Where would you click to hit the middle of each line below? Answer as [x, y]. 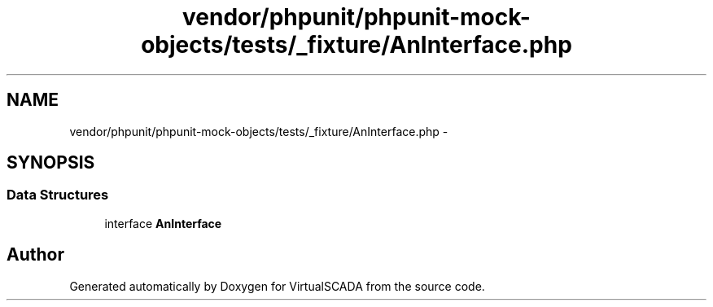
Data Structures [58, 195]
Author [35, 255]
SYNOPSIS [51, 163]
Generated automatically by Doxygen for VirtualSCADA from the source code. [277, 286]
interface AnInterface [163, 223]
